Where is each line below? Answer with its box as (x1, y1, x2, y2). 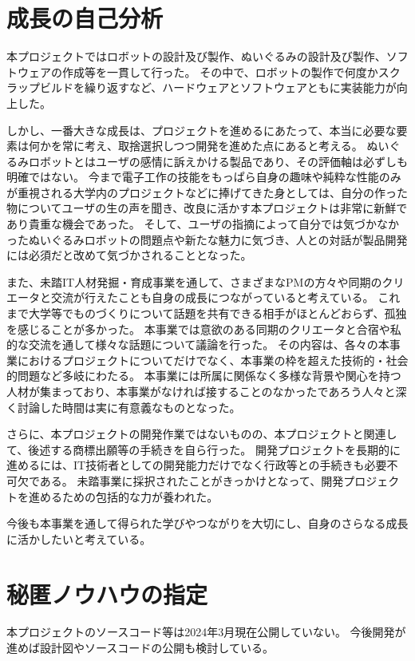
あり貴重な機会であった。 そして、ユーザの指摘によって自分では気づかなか (6, 216, 399, 232)
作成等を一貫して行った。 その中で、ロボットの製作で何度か (61, 63, 378, 80)
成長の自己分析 (6, 2, 164, 34)
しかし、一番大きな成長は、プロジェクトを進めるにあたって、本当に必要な (6, 121, 397, 138)
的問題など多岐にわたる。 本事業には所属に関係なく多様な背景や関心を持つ (6, 367, 401, 384)
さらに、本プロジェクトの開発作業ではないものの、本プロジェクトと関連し (6, 425, 397, 442)
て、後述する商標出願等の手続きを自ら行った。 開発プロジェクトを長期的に (6, 441, 401, 457)
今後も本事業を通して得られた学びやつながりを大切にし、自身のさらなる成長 (6, 515, 409, 532)
